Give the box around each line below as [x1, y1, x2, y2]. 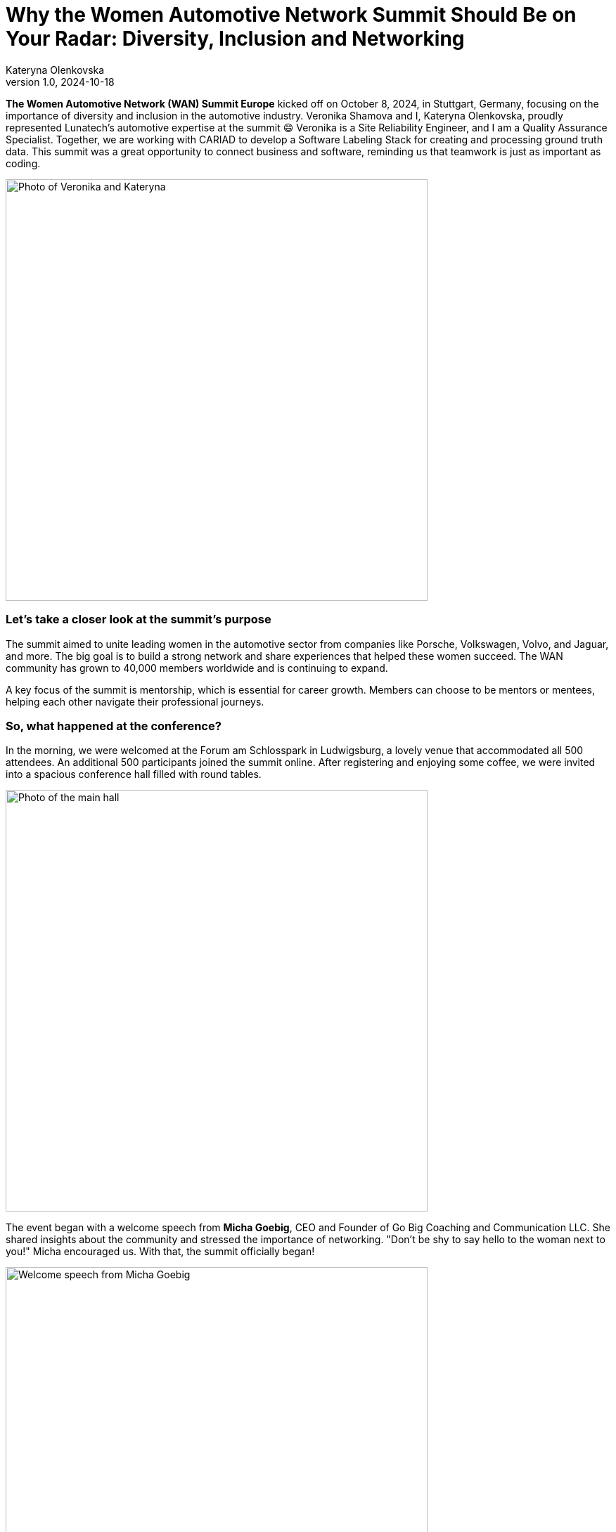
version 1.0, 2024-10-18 [6, 75, 115, 88]
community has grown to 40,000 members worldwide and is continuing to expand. [6, 661, 388, 674]
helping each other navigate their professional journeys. [6, 695, 264, 708]
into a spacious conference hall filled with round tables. [6, 768, 262, 781]
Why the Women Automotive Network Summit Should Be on [6, 3, 577, 27]
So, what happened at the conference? [6, 718, 222, 733]
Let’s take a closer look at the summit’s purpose [6, 612, 271, 627]
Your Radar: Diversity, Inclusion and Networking [6, 27, 465, 51]
